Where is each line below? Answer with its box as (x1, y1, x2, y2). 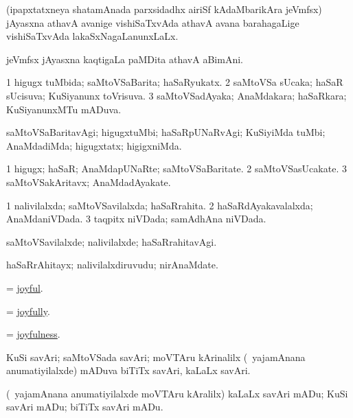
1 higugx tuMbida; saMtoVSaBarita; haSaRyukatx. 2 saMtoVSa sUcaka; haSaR (6, 75, 343, 89)
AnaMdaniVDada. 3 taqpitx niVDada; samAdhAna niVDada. (6, 211, 266, 226)
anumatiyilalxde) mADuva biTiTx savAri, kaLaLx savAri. (6, 363, 251, 378)
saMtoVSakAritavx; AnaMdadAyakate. (6, 174, 171, 189)
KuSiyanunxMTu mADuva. (6, 102, 122, 116)
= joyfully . (6, 303, 50, 318)
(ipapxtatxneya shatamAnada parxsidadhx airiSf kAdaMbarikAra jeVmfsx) (6, 2, 322, 16)
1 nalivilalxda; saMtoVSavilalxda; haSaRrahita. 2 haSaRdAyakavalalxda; (6, 198, 313, 212)
